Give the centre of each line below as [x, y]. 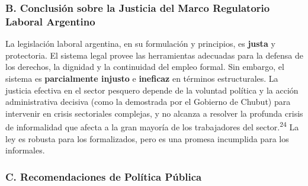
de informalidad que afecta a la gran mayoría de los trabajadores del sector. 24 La [152, 126]
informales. [25, 150]
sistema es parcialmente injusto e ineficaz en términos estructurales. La [142, 78]
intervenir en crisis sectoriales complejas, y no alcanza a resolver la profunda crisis [154, 113]
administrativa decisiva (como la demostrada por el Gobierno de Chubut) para [148, 102]
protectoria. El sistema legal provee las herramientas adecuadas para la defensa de [154, 55]
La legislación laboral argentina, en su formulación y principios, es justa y [140, 44]
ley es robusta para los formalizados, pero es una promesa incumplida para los [147, 138]
